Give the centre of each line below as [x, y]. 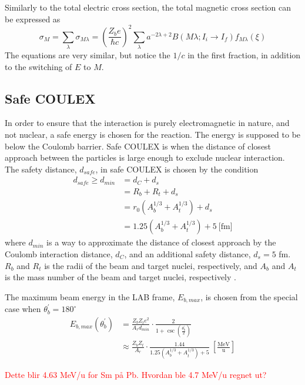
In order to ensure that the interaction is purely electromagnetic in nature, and [147, 123]
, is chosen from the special [249, 296]
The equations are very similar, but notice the [88, 55]
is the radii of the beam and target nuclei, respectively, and [151, 265]
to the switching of [38, 66]
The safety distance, [41, 169]
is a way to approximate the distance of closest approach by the [161, 242]
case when [23, 309]
